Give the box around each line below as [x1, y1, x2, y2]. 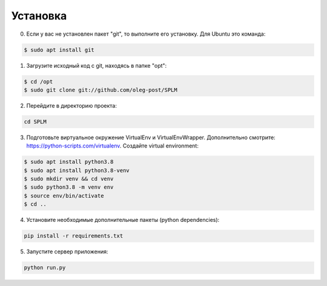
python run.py [24, 264, 66, 271]
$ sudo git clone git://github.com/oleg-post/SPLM [24, 86, 178, 93]
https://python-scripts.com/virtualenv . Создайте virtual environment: [26, 142, 199, 149]
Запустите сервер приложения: [26, 248, 108, 255]
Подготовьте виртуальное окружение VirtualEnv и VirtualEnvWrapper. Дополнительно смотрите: [26, 134, 276, 141]
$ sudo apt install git [24, 46, 95, 53]
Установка [11, 9, 67, 22]
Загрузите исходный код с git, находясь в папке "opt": [26, 62, 167, 69]
